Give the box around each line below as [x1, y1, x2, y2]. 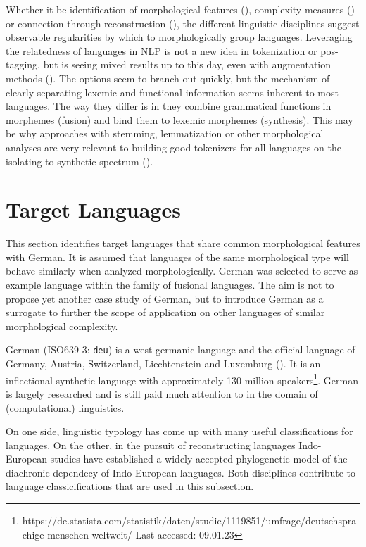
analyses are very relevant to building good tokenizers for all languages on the [6, 139, 341, 154]
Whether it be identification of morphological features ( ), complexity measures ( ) [6, 2, 355, 16]
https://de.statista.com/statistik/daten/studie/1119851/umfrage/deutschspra [22, 513, 357, 528]
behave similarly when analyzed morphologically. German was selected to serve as [6, 263, 358, 278]
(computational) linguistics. [6, 400, 125, 415]
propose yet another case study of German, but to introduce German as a [6, 291, 324, 306]
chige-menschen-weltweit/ [22, 527, 132, 541]
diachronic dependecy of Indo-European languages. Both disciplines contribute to [6, 465, 356, 479]
